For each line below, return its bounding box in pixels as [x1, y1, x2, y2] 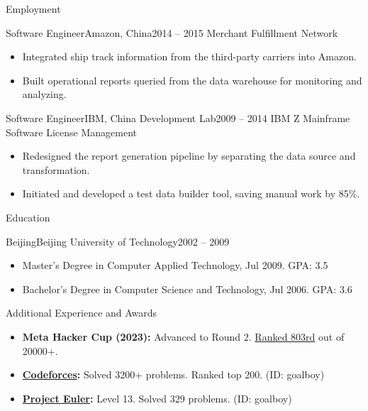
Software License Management [6, 124, 138, 139]
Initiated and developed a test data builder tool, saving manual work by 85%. [22, 186, 360, 201]
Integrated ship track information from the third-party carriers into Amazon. [22, 49, 357, 64]
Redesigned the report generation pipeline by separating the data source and [22, 148, 356, 163]
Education [6, 209, 50, 224]
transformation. [22, 162, 90, 177]
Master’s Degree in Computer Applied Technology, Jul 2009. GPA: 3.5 [22, 258, 328, 273]
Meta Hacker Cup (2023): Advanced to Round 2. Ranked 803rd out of [22, 329, 345, 344]
